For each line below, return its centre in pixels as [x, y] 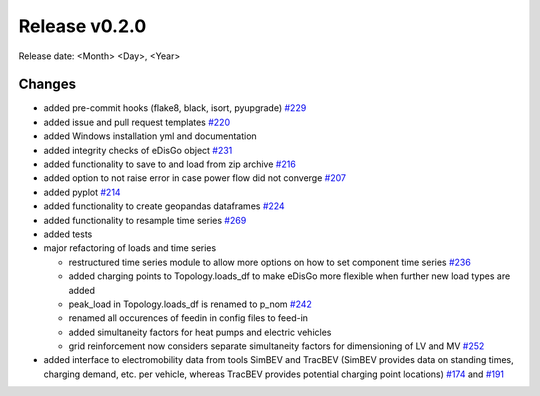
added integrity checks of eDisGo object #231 [138, 150]
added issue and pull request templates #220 [136, 122]
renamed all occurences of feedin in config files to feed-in [188, 318]
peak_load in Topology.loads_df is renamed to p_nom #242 [190, 304]
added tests [68, 234]
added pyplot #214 [82, 192]
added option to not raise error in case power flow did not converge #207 [195, 178]
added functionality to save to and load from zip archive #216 [170, 164]
